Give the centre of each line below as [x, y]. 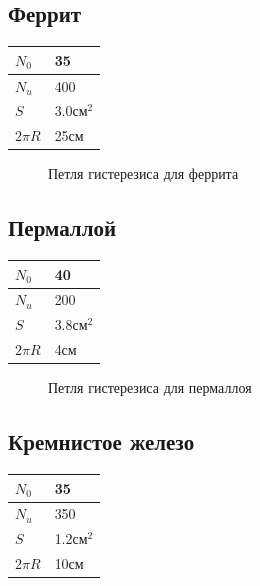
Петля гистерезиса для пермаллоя [150, 387]
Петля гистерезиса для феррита [143, 173]
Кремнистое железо [101, 441]
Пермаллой [62, 227]
